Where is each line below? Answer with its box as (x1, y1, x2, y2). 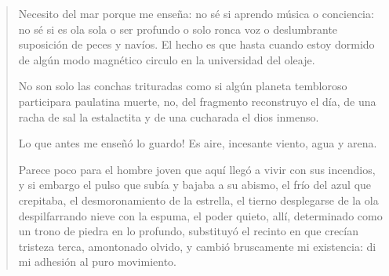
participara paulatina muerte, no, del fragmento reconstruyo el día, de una (18, 93, 376, 109)
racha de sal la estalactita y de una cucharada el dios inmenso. (18, 108, 319, 125)
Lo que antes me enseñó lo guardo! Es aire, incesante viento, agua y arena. (18, 135, 377, 151)
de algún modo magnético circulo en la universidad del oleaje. (18, 51, 315, 67)
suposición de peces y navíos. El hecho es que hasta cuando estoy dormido (18, 36, 375, 53)
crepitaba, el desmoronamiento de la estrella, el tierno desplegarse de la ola (18, 191, 379, 208)
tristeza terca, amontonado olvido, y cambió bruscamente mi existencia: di (18, 238, 376, 254)
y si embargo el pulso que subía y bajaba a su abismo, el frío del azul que (18, 176, 372, 193)
